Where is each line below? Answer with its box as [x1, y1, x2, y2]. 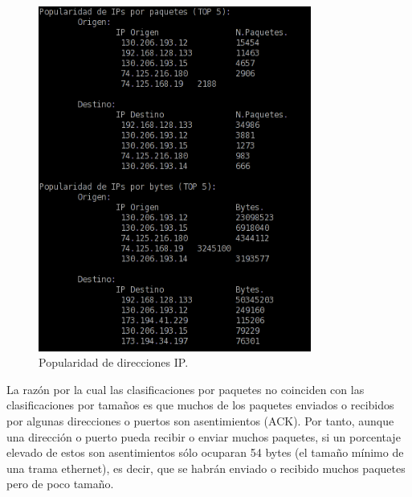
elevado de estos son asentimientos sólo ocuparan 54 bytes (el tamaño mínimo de [6, 444, 404, 461]
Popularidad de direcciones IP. [39, 354, 189, 371]
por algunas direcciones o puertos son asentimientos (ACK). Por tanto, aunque [6, 413, 394, 429]
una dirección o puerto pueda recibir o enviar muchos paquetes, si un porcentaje [6, 428, 401, 445]
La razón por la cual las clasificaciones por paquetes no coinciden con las [6, 380, 365, 397]
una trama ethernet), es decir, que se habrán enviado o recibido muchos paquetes [6, 459, 406, 476]
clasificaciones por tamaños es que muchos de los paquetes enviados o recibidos [6, 396, 394, 413]
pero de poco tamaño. [6, 475, 114, 492]
